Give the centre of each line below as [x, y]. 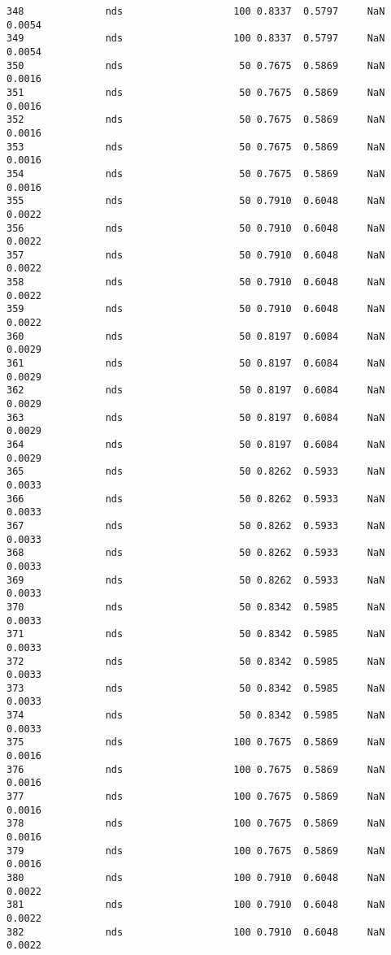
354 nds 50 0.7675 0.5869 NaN [196, 174]
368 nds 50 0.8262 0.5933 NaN [196, 553]
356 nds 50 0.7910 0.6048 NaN [196, 228]
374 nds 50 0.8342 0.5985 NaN [196, 716]
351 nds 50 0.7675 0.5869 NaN [196, 92]
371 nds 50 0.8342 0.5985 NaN [196, 634]
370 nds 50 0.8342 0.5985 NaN [196, 607]
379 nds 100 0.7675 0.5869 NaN [196, 851]
